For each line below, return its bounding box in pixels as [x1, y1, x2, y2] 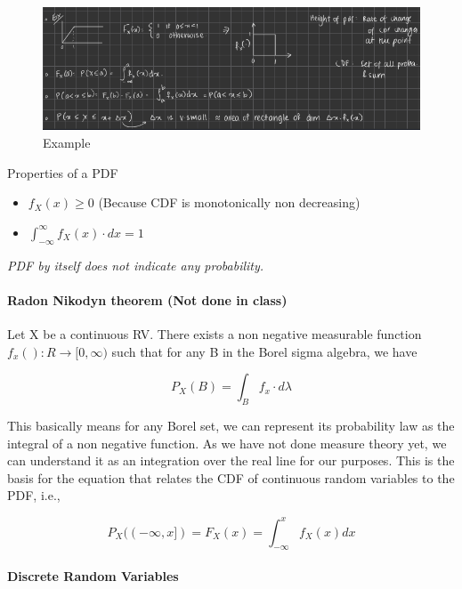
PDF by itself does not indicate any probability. [7, 255, 264, 274]
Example [43, 133, 91, 152]
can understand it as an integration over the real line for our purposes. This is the [7, 451, 455, 470]
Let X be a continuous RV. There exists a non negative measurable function [7, 325, 422, 343]
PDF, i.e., [7, 486, 61, 504]
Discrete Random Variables [7, 566, 179, 585]
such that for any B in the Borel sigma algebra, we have [111, 342, 417, 360]
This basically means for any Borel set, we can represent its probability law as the [7, 416, 455, 435]
